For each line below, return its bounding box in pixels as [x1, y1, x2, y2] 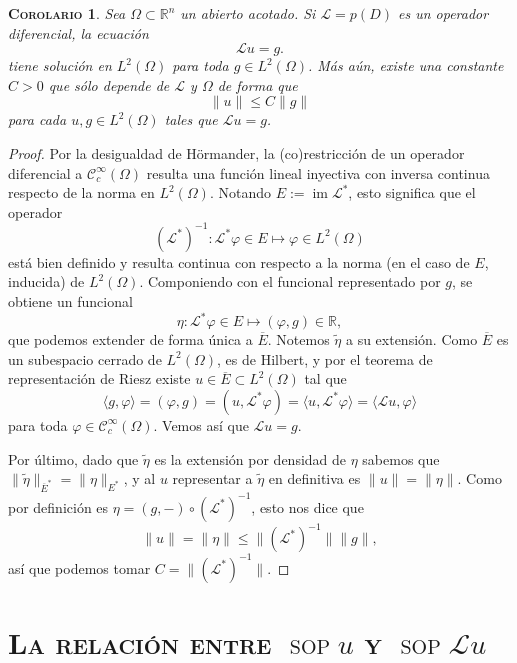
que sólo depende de [48, 74, 170, 95]
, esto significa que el [348, 182, 476, 203]
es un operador [397, 3, 489, 23]
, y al [123, 468, 156, 489]
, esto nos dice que [251, 496, 364, 517]
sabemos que [362, 448, 440, 469]
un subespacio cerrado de [8, 348, 162, 369]
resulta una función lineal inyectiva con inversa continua [146, 162, 490, 183]
